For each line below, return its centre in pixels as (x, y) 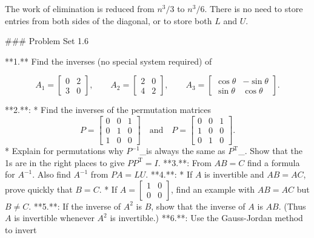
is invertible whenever (54, 218)
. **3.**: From (185, 162)
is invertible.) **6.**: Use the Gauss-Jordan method (206, 218)
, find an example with (213, 189)
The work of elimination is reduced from (80, 8)
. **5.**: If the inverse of (75, 206)
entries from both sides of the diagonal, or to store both (109, 20)
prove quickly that (39, 189)
